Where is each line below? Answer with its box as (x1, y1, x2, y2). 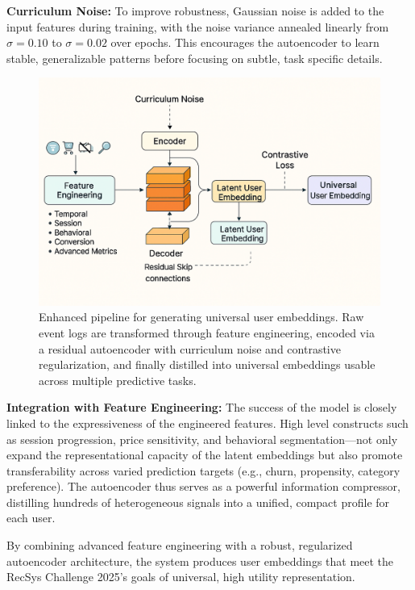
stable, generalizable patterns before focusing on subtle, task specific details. (6, 49, 383, 66)
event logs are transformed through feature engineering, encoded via (39, 324, 375, 341)
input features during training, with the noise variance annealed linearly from (6, 18, 389, 35)
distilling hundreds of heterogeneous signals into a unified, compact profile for (6, 493, 390, 510)
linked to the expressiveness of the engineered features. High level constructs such (6, 414, 409, 431)
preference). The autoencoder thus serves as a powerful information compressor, (6, 478, 400, 495)
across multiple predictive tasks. (39, 371, 197, 388)
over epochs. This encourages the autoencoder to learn (110, 34, 380, 51)
